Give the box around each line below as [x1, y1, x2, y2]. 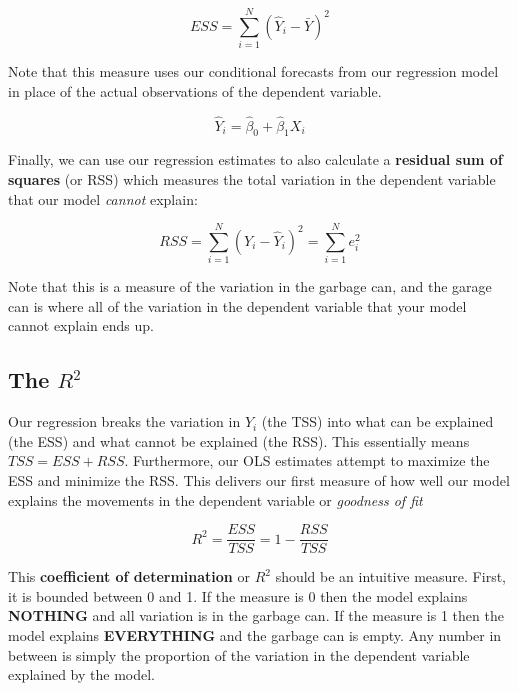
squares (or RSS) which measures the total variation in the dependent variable [8, 168, 496, 189]
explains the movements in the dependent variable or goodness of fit [8, 489, 423, 510]
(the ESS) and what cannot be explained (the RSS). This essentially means [8, 430, 470, 451]
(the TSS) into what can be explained [261, 411, 494, 432]
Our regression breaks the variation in [8, 411, 241, 432]
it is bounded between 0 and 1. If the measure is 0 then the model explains [8, 585, 468, 606]
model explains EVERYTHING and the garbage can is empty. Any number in [8, 625, 502, 646]
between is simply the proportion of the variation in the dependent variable [8, 644, 470, 665]
